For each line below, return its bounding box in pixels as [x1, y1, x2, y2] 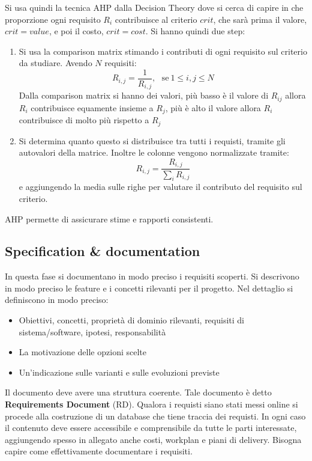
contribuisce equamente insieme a [31, 101, 154, 114]
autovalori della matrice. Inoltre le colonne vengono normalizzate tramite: [19, 146, 289, 159]
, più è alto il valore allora [165, 101, 261, 114]
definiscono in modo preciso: [5, 293, 109, 306]
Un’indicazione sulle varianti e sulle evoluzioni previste [19, 365, 220, 378]
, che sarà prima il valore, [213, 13, 307, 25]
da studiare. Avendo [19, 56, 92, 69]
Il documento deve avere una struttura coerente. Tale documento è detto [5, 386, 272, 398]
